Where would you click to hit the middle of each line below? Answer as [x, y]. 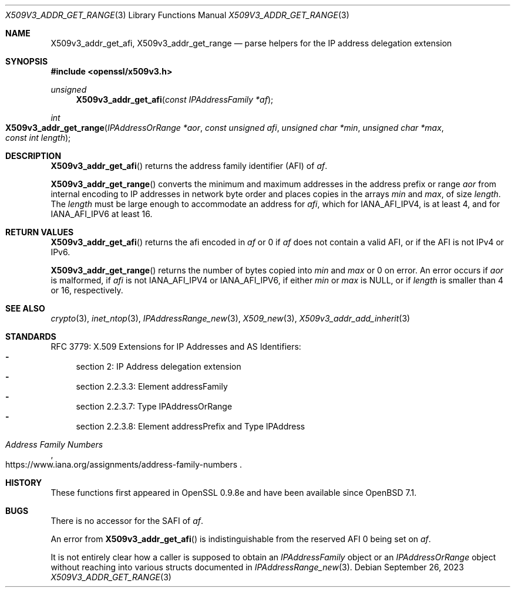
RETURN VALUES [40, 232]
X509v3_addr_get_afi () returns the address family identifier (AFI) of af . [189, 166]
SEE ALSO [25, 308]
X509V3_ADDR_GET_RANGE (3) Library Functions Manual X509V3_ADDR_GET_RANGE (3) [177, 15]
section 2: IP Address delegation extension [159, 366]
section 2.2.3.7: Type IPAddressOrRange [154, 406]
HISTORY [24, 483]
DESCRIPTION [33, 156]
